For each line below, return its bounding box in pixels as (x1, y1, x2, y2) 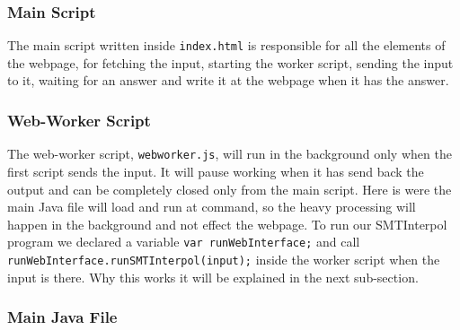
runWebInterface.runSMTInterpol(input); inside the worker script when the (7, 249, 440, 268)
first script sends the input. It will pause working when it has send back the (7, 161, 424, 180)
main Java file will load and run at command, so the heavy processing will (7, 197, 416, 216)
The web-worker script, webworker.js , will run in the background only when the (7, 144, 452, 163)
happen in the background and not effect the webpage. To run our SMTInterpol (7, 214, 447, 233)
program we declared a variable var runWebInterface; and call (7, 232, 360, 251)
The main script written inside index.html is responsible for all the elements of (7, 36, 446, 55)
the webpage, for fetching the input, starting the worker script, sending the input (7, 53, 454, 72)
